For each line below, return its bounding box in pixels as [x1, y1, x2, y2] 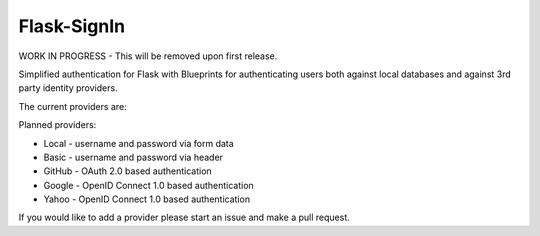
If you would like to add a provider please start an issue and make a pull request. [18, 211, 350, 224]
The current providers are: [18, 100, 127, 112]
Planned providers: [18, 119, 97, 131]
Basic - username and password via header [43, 151, 224, 163]
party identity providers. [18, 82, 119, 94]
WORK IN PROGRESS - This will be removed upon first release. [18, 50, 278, 62]
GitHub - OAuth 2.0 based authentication [43, 165, 212, 177]
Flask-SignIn [18, 15, 126, 37]
